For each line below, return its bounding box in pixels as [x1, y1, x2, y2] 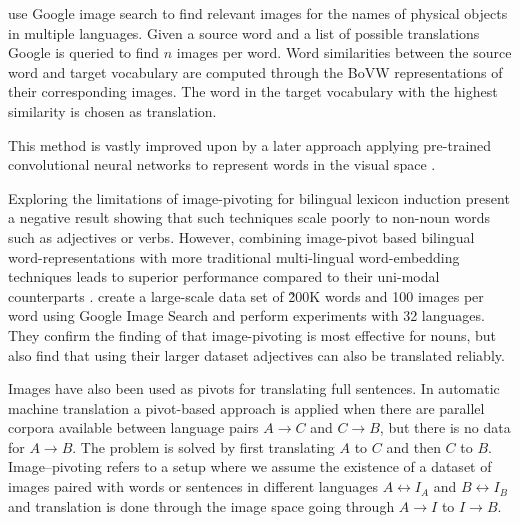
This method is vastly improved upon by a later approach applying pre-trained [8, 134, 492, 155]
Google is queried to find [8, 42, 160, 63]
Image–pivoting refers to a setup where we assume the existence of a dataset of [8, 456, 492, 477]
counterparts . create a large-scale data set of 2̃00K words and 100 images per [8, 285, 484, 306]
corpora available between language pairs [8, 417, 259, 438]
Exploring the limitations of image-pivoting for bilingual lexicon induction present [8, 187, 510, 208]
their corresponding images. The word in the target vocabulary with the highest [8, 81, 498, 102]
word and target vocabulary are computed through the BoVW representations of [8, 61, 503, 82]
